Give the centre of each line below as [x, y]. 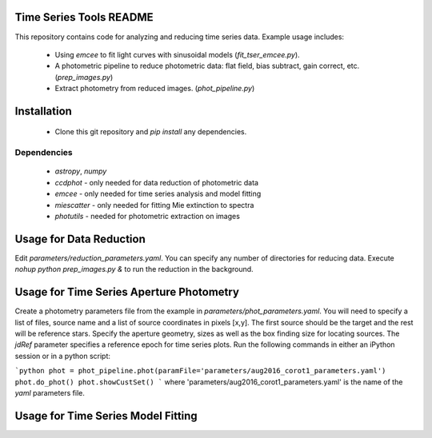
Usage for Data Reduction [80, 239]
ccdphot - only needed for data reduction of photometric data [157, 182]
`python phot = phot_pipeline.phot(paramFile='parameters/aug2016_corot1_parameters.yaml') [200, 371]
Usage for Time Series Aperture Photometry [127, 292]
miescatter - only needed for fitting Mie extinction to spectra [154, 205]
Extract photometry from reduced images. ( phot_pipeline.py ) [155, 89]
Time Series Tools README [84, 17]
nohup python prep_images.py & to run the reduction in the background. [134, 269]
